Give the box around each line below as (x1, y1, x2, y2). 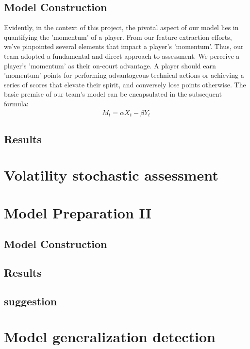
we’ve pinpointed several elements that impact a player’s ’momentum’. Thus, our (4, 41, 244, 51)
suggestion (4, 293, 57, 308)
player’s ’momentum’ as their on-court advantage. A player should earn (4, 60, 216, 70)
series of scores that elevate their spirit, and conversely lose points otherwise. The (4, 79, 246, 89)
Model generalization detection (4, 327, 216, 347)
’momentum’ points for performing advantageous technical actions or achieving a (4, 70, 244, 80)
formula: (4, 98, 29, 108)
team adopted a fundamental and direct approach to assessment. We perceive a (4, 50, 240, 61)
